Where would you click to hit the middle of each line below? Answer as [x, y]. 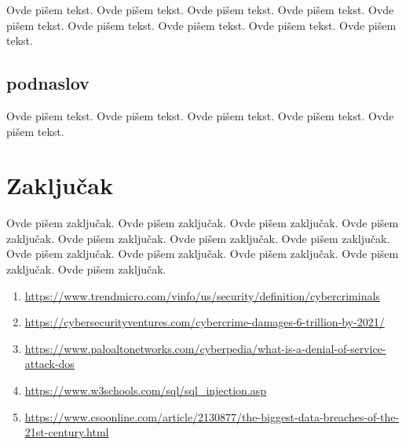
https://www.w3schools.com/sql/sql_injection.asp [146, 390]
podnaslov [48, 83]
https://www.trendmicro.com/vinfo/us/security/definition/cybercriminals [202, 295]
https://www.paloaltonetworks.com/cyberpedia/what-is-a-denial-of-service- [205, 348]
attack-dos [49, 364]
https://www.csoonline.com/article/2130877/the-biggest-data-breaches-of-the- [212, 416]
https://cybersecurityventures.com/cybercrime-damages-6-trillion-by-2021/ [205, 322]
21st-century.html [67, 432]
